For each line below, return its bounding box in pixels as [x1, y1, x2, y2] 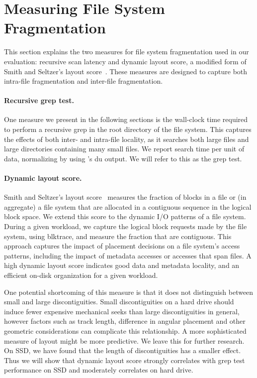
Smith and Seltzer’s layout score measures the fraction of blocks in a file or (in [4, 192, 247, 202]
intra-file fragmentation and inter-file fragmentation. [4, 76, 163, 86]
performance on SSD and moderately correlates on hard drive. [4, 365, 193, 375]
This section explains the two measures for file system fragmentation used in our [4, 46, 249, 57]
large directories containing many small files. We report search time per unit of [4, 143, 245, 154]
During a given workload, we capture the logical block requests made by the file [4, 221, 247, 232]
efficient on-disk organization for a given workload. [4, 270, 158, 280]
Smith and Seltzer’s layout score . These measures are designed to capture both [4, 66, 248, 76]
